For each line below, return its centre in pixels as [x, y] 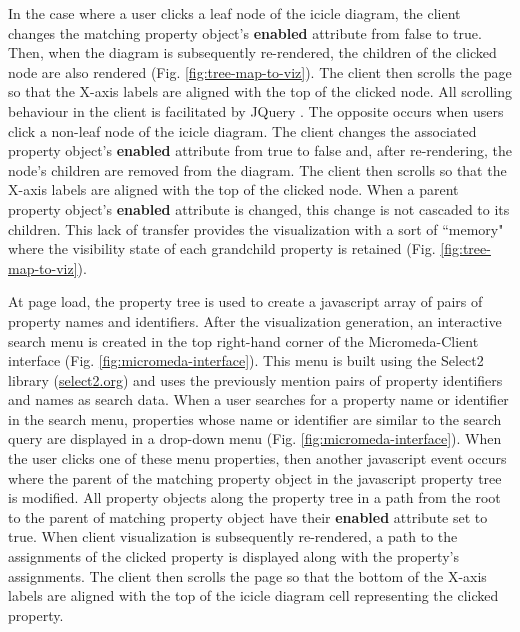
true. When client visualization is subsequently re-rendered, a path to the [233, 536]
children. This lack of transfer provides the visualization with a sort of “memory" [256, 228]
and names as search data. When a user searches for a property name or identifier [258, 399]
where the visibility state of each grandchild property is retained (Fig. [222, 248]
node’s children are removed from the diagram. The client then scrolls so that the [257, 169]
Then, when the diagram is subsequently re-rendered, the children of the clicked [252, 52]
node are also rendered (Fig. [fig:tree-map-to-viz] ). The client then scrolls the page [260, 71]
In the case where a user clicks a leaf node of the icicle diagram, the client [234, 13]
